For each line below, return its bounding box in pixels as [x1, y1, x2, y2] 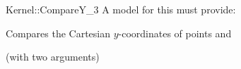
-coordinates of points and [118, 25, 232, 40]
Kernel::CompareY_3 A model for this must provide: [6, 2, 236, 16]
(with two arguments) [6, 49, 100, 64]
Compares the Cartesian [6, 25, 110, 40]
